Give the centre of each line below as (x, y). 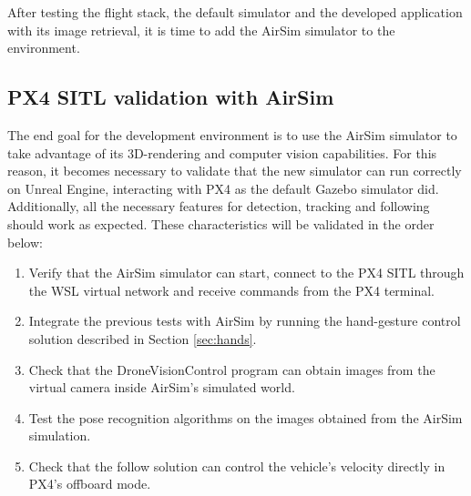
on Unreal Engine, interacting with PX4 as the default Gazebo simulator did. (223, 188)
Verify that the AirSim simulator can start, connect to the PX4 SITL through (246, 273)
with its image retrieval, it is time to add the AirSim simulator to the (201, 30)
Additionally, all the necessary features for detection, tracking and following (219, 206)
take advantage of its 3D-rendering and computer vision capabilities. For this (222, 152)
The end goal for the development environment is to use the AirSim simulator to (232, 134)
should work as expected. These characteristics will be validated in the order (221, 223)
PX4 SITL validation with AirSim (171, 97)
